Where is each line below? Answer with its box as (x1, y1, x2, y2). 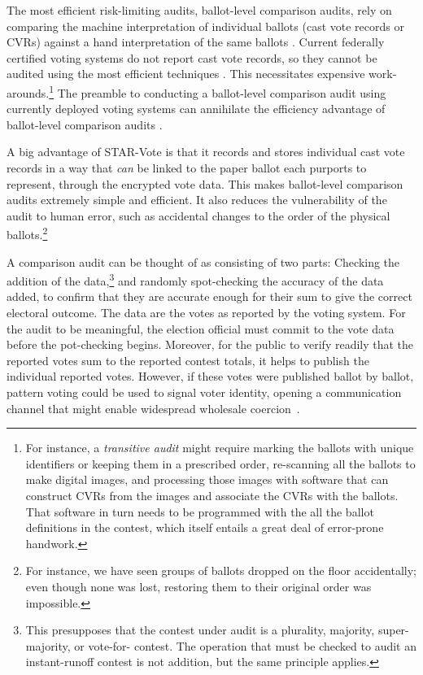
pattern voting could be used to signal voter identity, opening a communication (7, 384, 402, 401)
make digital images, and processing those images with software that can (25, 471, 389, 488)
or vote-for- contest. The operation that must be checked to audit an (74, 637, 416, 654)
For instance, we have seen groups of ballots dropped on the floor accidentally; (25, 562, 416, 579)
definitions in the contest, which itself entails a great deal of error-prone (25, 519, 384, 536)
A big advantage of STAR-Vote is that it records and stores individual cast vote (7, 143, 405, 160)
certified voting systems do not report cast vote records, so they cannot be (7, 49, 377, 66)
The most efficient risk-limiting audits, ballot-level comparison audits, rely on (7, 2, 392, 18)
